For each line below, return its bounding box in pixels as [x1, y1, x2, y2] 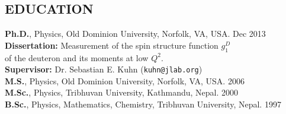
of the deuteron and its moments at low [5, 51, 149, 64]
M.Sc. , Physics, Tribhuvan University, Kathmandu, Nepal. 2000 [5, 86, 238, 99]
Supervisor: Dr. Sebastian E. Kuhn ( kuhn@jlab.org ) [5, 63, 203, 75]
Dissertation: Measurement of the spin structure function [5, 39, 218, 51]
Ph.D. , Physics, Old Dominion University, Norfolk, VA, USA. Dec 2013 [5, 27, 266, 40]
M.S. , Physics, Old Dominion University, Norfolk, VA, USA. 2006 [5, 74, 245, 87]
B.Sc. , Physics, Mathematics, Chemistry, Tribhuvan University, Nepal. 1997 [5, 98, 281, 110]
